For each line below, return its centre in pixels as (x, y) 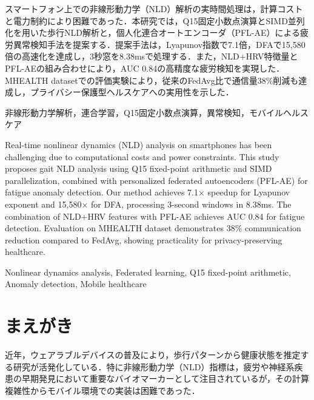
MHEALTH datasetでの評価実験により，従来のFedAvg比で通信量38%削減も (152, 80)
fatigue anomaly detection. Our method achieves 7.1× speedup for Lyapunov (148, 192)
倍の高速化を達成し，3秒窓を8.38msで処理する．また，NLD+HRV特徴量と (152, 56)
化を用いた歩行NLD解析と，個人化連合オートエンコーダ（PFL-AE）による (153, 32)
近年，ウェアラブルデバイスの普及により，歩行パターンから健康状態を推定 (153, 355)
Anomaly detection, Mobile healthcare (76, 284)
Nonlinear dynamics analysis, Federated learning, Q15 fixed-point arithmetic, (148, 272)
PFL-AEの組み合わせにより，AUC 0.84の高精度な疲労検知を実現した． (145, 68)
